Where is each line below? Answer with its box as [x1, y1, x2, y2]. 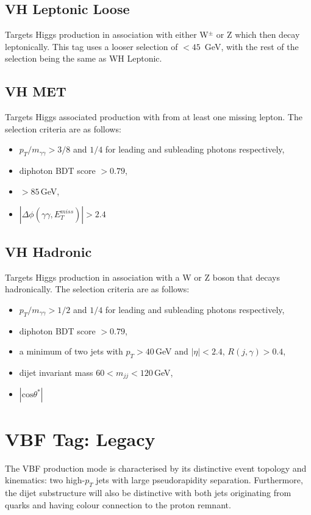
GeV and [155, 345, 188, 358]
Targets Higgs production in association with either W [5, 28, 209, 41]
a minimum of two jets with [19, 345, 123, 358]
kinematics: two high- [5, 474, 85, 486]
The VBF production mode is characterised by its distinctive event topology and [5, 461, 307, 474]
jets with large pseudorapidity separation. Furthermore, [96, 474, 303, 486]
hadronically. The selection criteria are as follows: [5, 283, 190, 295]
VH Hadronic [5, 242, 92, 261]
